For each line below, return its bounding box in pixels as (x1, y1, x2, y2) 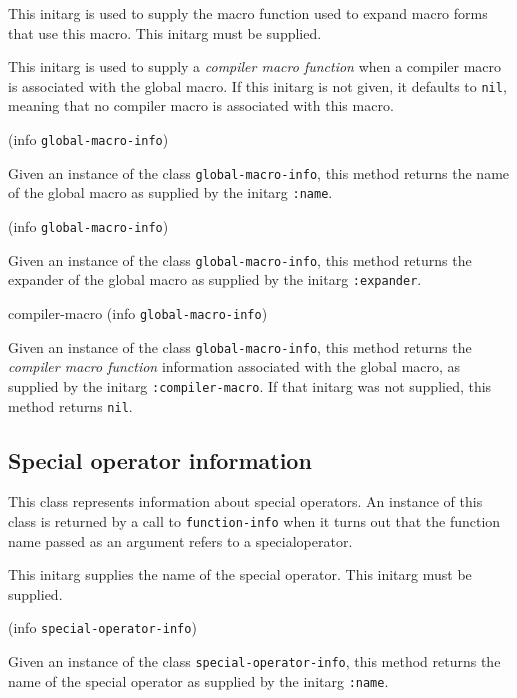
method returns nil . (8, 395, 133, 416)
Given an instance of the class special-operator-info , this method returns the (8, 651, 501, 672)
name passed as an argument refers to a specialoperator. (8, 530, 353, 551)
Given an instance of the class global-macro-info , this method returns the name (8, 162, 510, 183)
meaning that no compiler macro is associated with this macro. (8, 95, 394, 116)
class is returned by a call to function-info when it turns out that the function (8, 510, 501, 531)
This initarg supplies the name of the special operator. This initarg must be (8, 564, 472, 585)
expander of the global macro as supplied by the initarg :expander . (8, 269, 422, 290)
